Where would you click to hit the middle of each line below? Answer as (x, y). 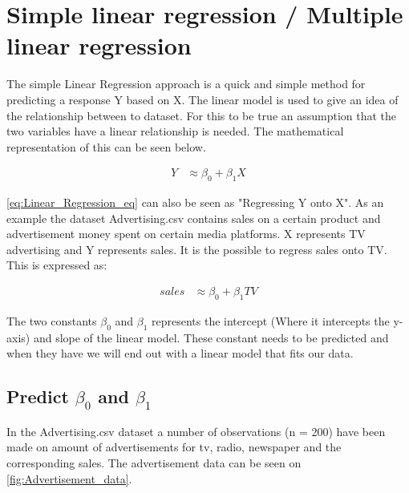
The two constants (52, 320)
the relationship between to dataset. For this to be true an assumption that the (202, 115)
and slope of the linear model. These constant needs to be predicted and (211, 337)
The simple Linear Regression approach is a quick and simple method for (186, 84)
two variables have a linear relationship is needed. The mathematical (175, 131)
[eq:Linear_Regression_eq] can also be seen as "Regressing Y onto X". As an (195, 202)
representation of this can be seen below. (106, 146)
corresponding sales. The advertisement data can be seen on (154, 463)
